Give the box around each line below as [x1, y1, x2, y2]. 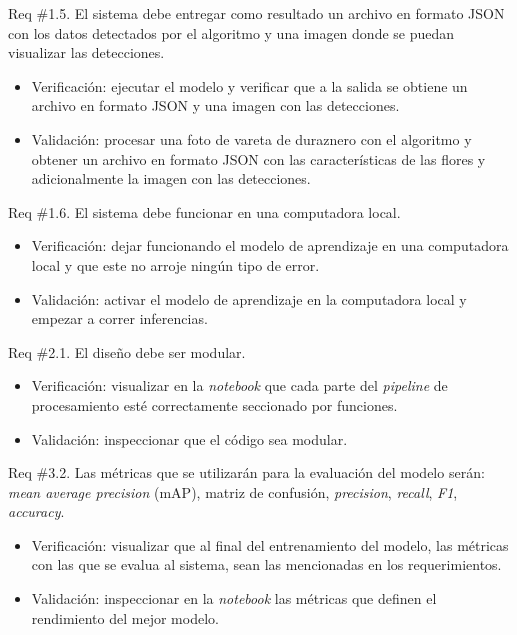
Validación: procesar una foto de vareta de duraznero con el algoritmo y [31, 128, 472, 149]
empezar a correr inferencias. [31, 308, 208, 329]
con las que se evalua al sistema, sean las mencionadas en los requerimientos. [31, 554, 502, 575]
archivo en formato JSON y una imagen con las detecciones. [31, 95, 400, 116]
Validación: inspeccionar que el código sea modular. [31, 428, 348, 449]
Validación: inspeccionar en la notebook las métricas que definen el [31, 588, 437, 609]
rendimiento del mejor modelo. [31, 607, 219, 628]
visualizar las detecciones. [8, 42, 165, 63]
